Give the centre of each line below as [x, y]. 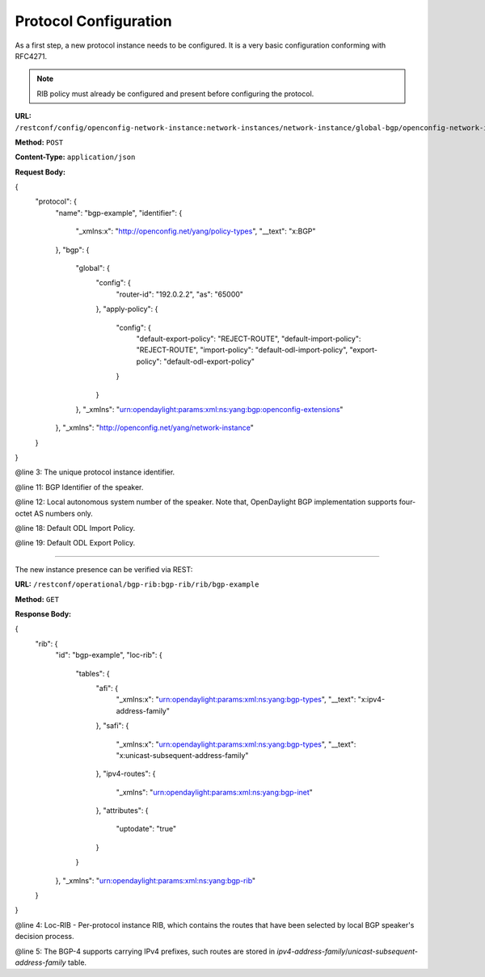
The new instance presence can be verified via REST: [104, 569]
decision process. [44, 937]
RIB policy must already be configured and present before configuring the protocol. [175, 94]
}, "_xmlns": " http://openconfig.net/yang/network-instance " [154, 427]
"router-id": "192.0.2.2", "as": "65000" [180, 294]
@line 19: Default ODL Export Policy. [75, 543]
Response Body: [43, 614]
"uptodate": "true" [146, 829]
